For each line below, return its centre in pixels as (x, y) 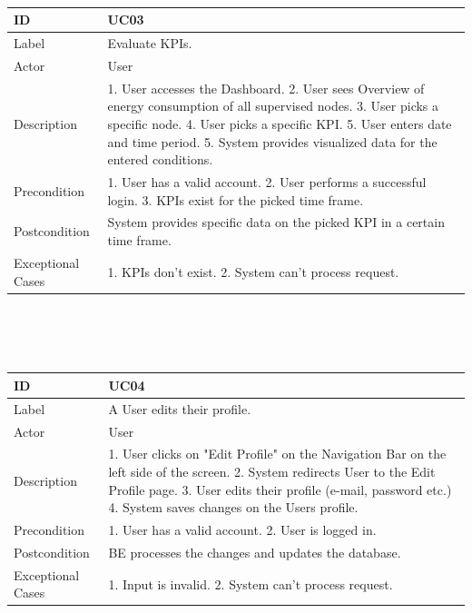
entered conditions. (160, 159)
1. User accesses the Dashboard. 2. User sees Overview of (266, 88)
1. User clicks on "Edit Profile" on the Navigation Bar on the (277, 454)
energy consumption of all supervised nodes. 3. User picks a (273, 106)
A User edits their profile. (180, 408)
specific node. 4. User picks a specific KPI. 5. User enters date (280, 124)
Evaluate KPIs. (150, 43)
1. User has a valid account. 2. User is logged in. (242, 530)
